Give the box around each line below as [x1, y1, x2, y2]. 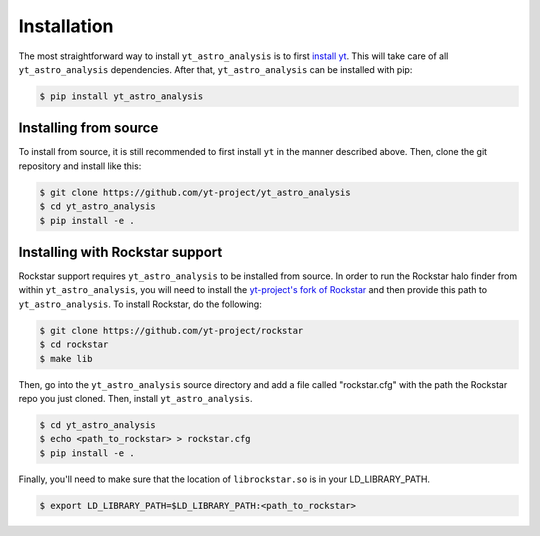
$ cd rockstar [39, 339, 109, 350]
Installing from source [18, 120, 159, 137]
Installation [18, 15, 114, 37]
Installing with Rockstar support [18, 243, 223, 260]
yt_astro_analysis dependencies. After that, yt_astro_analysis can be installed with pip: [18, 63, 413, 75]
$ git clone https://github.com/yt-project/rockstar [39, 325, 304, 336]
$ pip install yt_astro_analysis [39, 90, 204, 102]
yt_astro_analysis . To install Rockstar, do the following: [18, 298, 262, 310]
